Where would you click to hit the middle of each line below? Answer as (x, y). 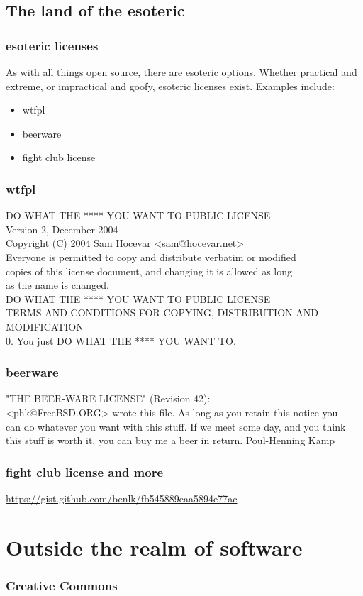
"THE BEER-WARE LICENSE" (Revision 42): (108, 398)
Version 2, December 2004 (62, 229)
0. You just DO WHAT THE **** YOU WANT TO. (121, 340)
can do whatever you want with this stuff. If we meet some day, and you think (176, 426)
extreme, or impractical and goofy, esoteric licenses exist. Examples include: (170, 85)
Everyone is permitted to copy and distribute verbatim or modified (151, 256)
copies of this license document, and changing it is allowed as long (149, 271)
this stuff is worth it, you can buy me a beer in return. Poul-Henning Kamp (171, 440)
